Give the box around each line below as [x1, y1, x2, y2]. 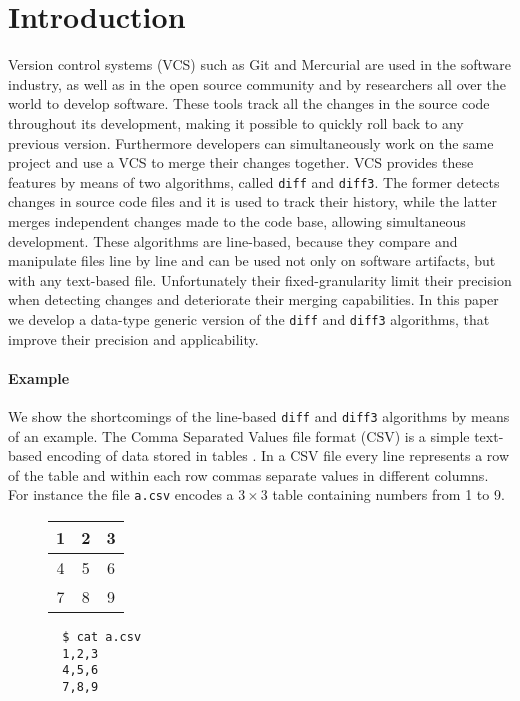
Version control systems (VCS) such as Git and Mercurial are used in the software [8, 54, 511, 75]
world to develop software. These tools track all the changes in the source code [8, 93, 490, 114]
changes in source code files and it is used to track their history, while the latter [8, 191, 498, 212]
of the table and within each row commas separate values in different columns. [8, 464, 489, 485]
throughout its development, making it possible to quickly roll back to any [8, 112, 464, 133]
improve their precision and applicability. [8, 328, 259, 349]
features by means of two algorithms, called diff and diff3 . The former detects [8, 171, 500, 192]
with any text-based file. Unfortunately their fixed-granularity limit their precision [8, 269, 512, 290]
